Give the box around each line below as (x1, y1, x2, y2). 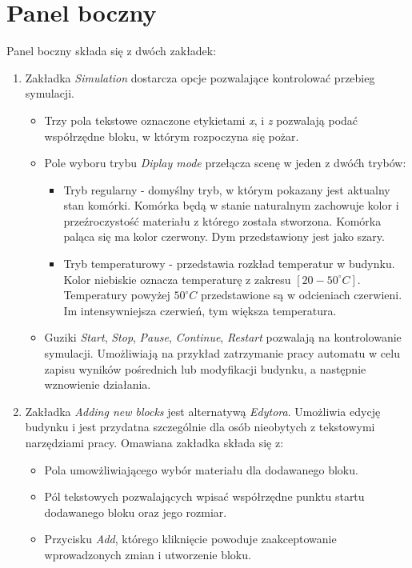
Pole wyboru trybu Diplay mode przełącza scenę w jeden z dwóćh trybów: (44, 154, 406, 171)
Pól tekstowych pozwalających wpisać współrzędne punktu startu (44, 488, 365, 505)
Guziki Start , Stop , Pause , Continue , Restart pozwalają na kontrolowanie (44, 329, 402, 346)
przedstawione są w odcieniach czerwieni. (201, 286, 402, 303)
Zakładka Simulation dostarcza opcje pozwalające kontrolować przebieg (25, 69, 375, 86)
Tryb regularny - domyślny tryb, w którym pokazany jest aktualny (63, 181, 390, 198)
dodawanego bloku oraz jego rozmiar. (44, 503, 227, 520)
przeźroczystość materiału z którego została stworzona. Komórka (63, 212, 382, 229)
